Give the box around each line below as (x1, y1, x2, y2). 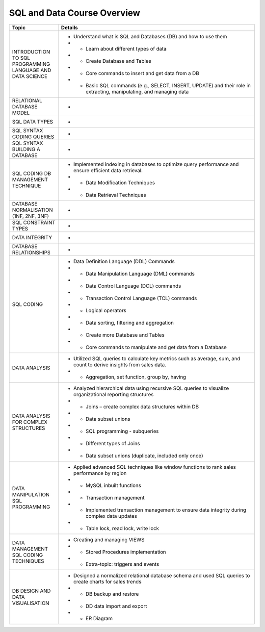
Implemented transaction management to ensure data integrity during (85, 506, 246, 513)
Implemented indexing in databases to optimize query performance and (73, 161, 239, 168)
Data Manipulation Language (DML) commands (85, 270, 195, 277)
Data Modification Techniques (85, 179, 155, 186)
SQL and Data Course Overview (9, 7, 140, 18)
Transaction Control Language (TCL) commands (85, 295, 197, 302)
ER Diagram (85, 615, 113, 622)
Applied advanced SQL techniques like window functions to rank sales (73, 463, 236, 470)
